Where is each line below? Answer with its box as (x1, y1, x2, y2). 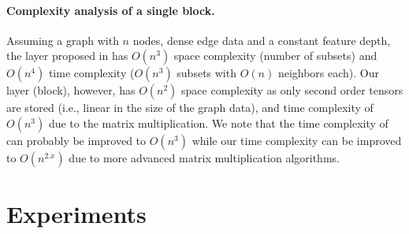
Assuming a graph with (6, 32, 119, 48)
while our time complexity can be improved (191, 132, 402, 148)
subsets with (177, 65, 236, 81)
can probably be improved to (6, 132, 147, 148)
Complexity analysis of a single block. (6, 2, 215, 18)
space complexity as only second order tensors (181, 82, 403, 98)
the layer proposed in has (6, 47, 128, 64)
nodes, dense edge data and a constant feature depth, (132, 32, 391, 48)
